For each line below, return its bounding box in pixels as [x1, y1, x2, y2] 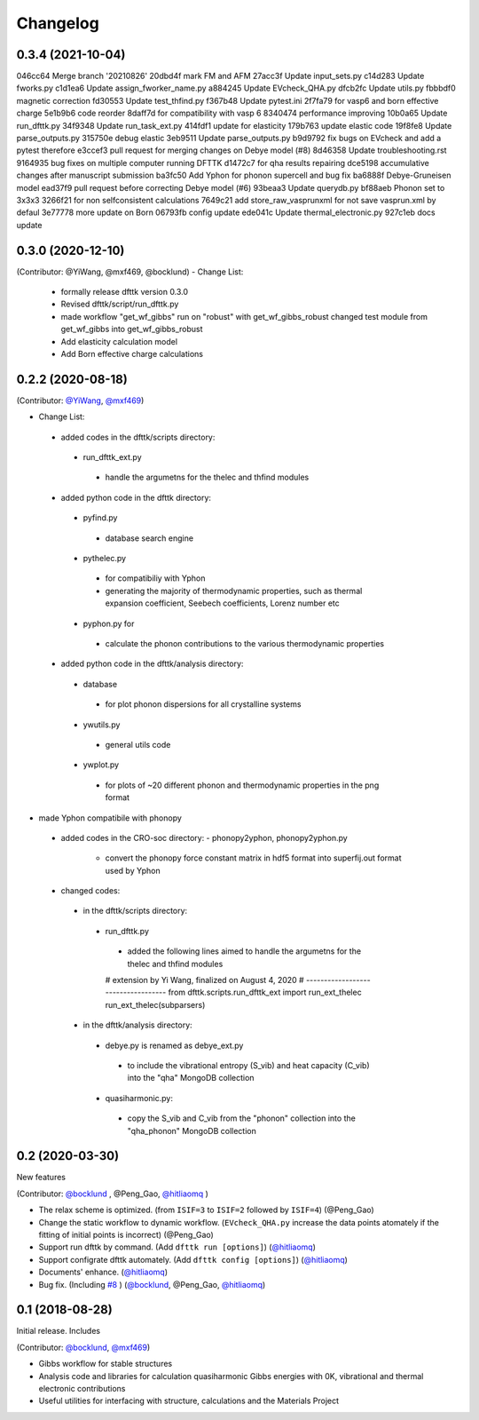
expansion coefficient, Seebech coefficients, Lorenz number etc [105, 598, 341, 608]
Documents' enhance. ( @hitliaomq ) [38, 1266, 169, 1278]
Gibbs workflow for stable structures [38, 1359, 173, 1369]
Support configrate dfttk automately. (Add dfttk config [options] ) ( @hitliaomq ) [38, 1254, 348, 1265]
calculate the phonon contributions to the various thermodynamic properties [105, 638, 385, 648]
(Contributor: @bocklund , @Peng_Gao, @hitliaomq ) [16, 1188, 208, 1199]
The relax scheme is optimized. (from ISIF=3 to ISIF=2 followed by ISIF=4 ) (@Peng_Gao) [38, 1204, 374, 1216]
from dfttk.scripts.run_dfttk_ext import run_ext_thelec [168, 987, 363, 998]
